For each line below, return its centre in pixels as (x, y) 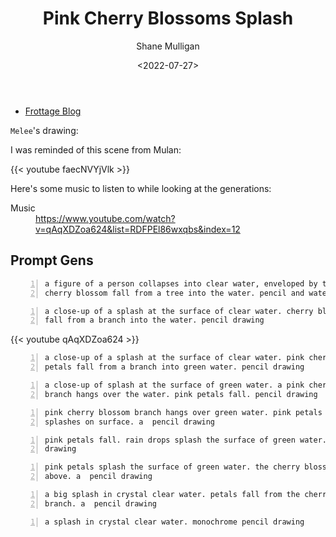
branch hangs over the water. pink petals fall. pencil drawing (181, 394)
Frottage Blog (53, 111)
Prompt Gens (52, 260)
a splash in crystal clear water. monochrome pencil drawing (174, 522)
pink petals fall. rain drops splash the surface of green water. (186, 440)
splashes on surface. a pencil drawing (130, 422)
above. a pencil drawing (98, 477)
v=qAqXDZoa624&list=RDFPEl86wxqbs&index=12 (138, 229)
